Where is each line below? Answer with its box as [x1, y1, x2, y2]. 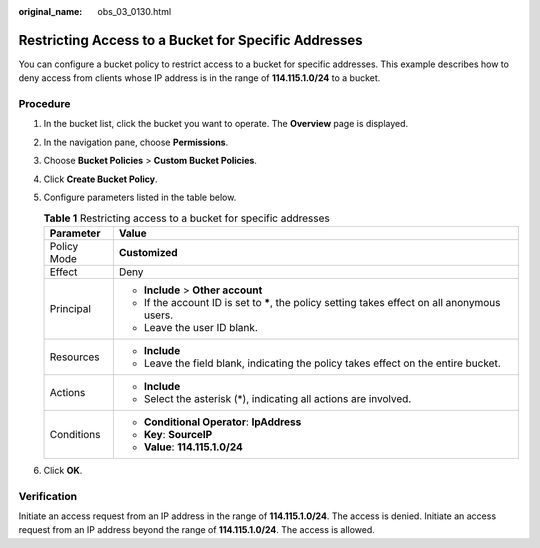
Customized [118, 245, 179, 259]
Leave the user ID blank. [143, 320, 259, 334]
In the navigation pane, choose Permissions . [43, 136, 229, 148]
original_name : [18, 6, 83, 17]
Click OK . [43, 464, 83, 476]
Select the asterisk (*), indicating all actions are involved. [143, 391, 412, 405]
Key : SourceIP [143, 427, 213, 441]
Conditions [49, 427, 101, 441]
